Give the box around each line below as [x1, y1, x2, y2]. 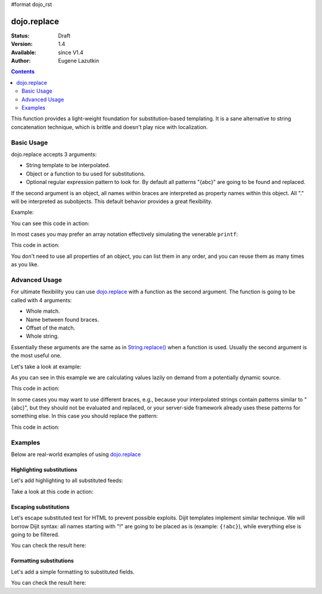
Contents [11, 68, 35, 75]
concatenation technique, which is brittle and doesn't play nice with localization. [11, 123, 208, 131]
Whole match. [26, 307, 60, 315]
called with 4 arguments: [11, 296, 72, 304]
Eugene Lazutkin [58, 57, 100, 64]
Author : [11, 57, 31, 64]
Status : [11, 32, 30, 39]
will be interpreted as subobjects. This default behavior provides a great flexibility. [11, 198, 213, 205]
